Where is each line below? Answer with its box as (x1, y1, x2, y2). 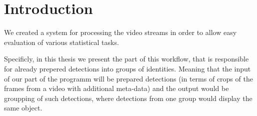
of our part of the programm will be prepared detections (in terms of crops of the (4, 73, 253, 83)
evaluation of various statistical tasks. (4, 36, 119, 47)
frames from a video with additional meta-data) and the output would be (4, 83, 229, 93)
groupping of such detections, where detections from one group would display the (4, 92, 252, 103)
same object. (4, 102, 42, 113)
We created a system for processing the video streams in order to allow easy (4, 27, 237, 37)
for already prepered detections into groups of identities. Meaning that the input (4, 63, 251, 73)
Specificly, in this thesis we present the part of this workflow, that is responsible (4, 53, 249, 64)
